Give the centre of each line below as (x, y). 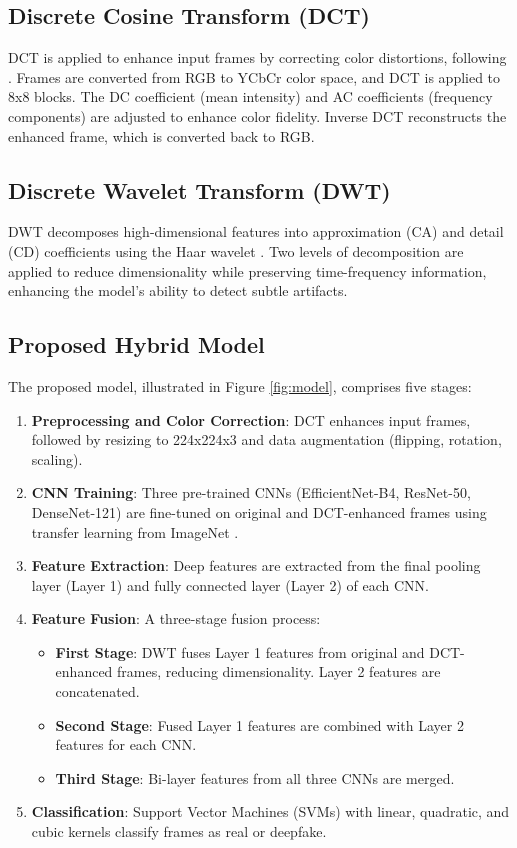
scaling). (57, 458)
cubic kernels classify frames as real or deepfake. (179, 831)
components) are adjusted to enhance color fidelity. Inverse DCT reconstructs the (257, 115)
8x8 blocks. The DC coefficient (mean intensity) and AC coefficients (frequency (250, 96)
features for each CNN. (126, 744)
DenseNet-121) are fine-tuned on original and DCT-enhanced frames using (259, 511)
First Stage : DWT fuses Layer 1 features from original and (240, 651)
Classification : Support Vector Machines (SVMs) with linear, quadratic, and (270, 811)
